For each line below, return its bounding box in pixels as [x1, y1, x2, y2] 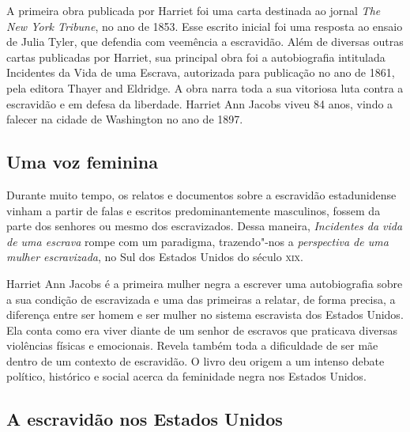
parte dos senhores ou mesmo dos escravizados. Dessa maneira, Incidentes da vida [6, 218, 403, 234]
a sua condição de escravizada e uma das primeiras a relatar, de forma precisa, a [6, 290, 396, 307]
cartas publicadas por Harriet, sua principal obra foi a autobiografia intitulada [6, 48, 386, 65]
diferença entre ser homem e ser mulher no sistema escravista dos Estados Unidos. [6, 306, 404, 323]
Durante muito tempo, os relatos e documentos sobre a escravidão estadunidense [6, 186, 397, 203]
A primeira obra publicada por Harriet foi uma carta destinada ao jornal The [6, 2, 381, 18]
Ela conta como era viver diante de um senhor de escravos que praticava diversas [6, 321, 398, 338]
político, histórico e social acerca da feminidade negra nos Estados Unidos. [6, 368, 367, 385]
